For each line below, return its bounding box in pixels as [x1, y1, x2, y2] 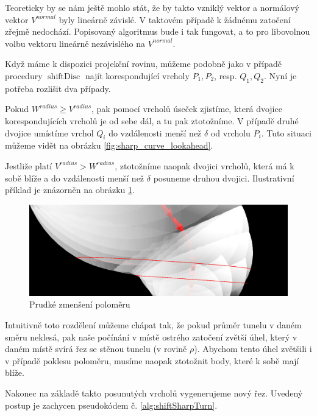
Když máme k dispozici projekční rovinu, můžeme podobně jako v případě [5, 57, 282, 70]
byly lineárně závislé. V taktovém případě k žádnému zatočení [59, 13, 291, 26]
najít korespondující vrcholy [85, 69, 190, 82]
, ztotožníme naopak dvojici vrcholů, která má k [115, 159, 294, 172]
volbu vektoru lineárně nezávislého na [5, 37, 146, 49]
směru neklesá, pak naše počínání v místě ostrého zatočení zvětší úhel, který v [5, 330, 297, 343]
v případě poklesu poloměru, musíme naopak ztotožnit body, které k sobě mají [5, 354, 299, 367]
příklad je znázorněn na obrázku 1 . [5, 183, 135, 196]
